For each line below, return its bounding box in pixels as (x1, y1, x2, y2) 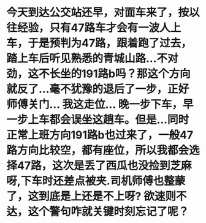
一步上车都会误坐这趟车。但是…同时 (6, 113, 189, 127)
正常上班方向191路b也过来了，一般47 (6, 128, 194, 142)
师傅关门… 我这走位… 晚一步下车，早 (6, 97, 194, 112)
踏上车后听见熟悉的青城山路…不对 (6, 51, 179, 66)
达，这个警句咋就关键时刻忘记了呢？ (6, 205, 189, 219)
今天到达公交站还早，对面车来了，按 (6, 6, 189, 20)
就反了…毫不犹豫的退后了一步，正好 (6, 82, 189, 96)
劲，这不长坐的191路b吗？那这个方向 (6, 67, 191, 81)
